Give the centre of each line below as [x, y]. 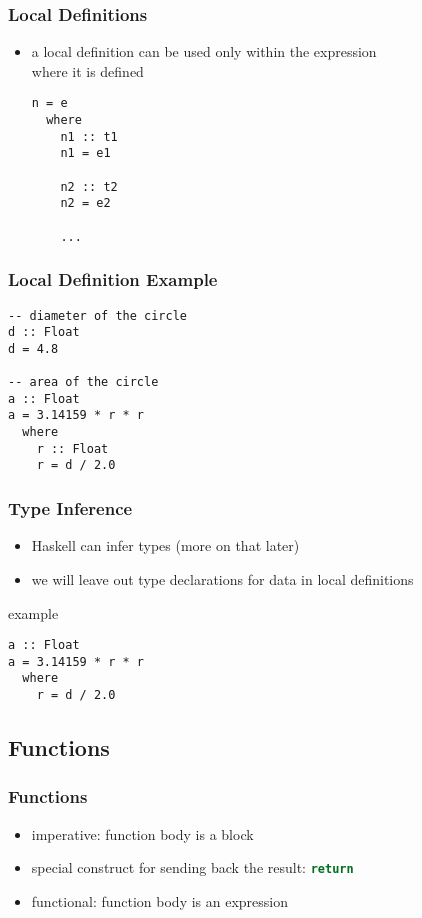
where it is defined [87, 70]
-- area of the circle [83, 382]
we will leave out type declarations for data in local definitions [222, 578]
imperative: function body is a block [142, 833]
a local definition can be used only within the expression [204, 51]
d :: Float [44, 332]
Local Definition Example [113, 279]
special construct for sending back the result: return [192, 867]
